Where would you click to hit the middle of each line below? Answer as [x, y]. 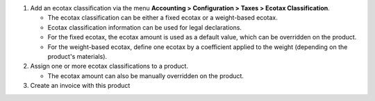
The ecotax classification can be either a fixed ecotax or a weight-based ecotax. [162, 18]
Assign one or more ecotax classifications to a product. [109, 66]
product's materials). [77, 56]
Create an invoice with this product [80, 86]
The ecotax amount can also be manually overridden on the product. [146, 75]
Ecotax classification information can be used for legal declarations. [145, 27]
